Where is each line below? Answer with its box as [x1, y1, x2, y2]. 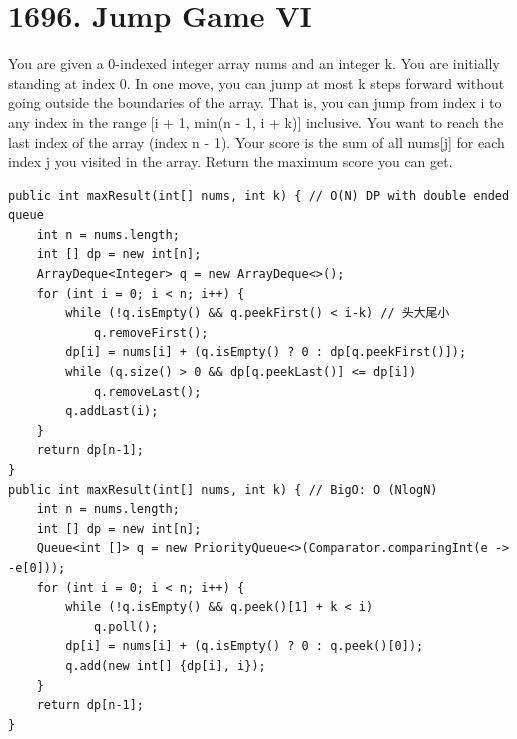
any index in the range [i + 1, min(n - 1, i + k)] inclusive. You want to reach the [8, 111, 504, 132]
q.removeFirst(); [93, 325, 209, 340]
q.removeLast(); [93, 384, 202, 399]
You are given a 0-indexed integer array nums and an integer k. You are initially [8, 53, 500, 74]
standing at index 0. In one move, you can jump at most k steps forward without [8, 72, 505, 93]
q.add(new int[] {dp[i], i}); [65, 658, 266, 673]
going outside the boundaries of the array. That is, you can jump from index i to [8, 92, 502, 113]
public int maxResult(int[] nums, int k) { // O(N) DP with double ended [8, 188, 510, 203]
